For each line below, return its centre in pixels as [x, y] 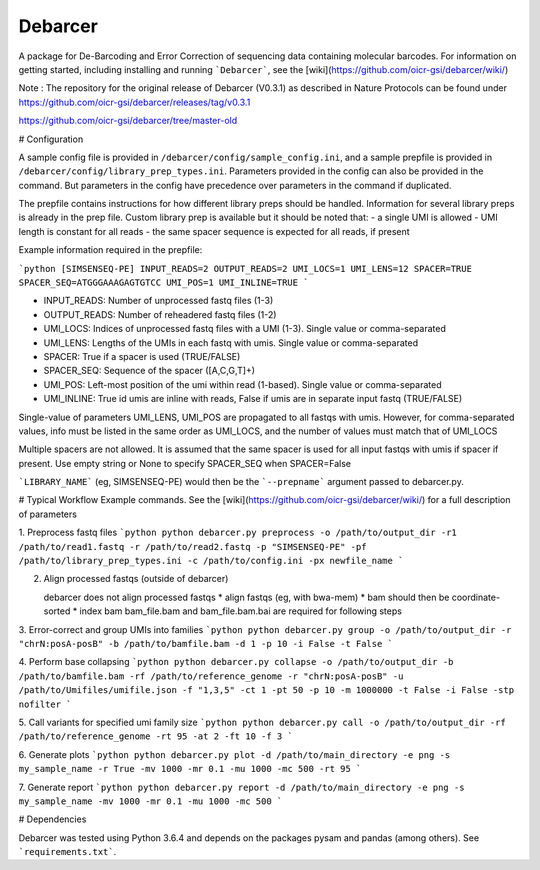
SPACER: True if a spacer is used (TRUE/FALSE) [142, 356]
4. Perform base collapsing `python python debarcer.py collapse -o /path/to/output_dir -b [236, 662]
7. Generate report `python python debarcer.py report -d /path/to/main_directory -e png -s [241, 787]
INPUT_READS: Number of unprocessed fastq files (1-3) [158, 301]
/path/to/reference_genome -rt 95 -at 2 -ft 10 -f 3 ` [156, 736]
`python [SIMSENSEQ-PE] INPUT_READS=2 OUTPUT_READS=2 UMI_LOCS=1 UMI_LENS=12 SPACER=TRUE [245, 268]
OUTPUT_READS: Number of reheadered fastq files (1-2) [160, 314]
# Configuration [51, 139]
